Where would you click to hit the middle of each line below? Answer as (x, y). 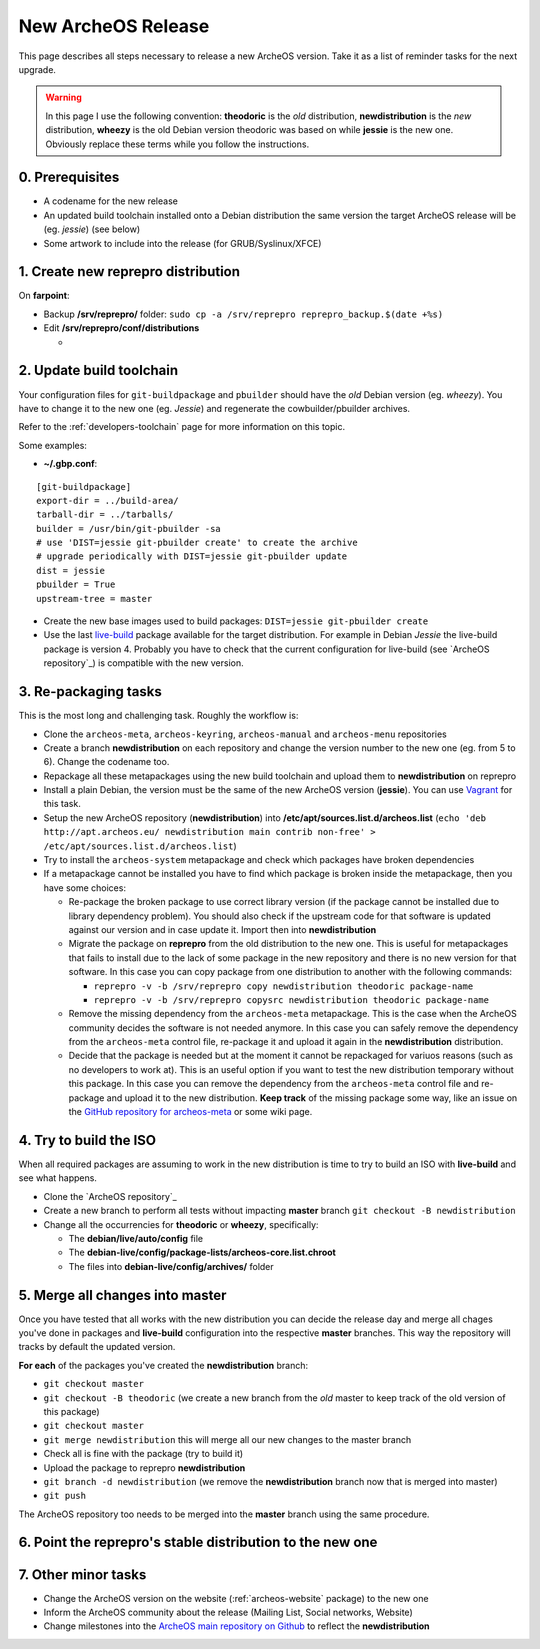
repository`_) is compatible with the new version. (143, 663)
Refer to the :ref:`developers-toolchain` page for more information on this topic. (181, 427)
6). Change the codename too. (106, 762)
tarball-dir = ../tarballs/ (105, 514)
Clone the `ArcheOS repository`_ (110, 1196)
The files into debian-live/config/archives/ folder (171, 1266)
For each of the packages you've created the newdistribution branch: (163, 1365)
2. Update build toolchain (98, 370)
